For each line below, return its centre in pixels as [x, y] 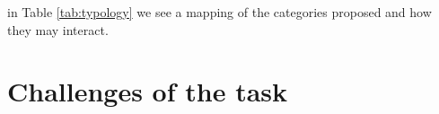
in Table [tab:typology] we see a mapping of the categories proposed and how [219, 12]
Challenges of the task [148, 91]
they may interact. [58, 29]
